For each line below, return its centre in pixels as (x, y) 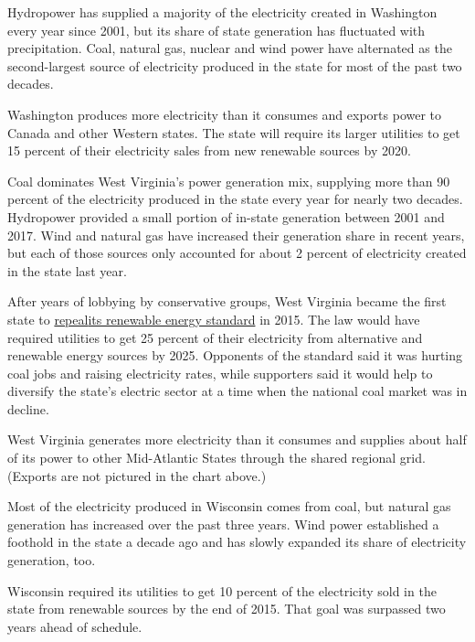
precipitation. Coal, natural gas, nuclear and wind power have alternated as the (230, 48)
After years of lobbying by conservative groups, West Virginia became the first (227, 301)
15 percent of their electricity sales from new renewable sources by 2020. (209, 150)
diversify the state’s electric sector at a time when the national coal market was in (237, 391)
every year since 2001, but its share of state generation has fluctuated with (216, 30)
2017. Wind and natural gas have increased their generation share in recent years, (236, 235)
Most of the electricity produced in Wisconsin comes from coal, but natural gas (229, 506)
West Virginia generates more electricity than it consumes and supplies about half (237, 439)
